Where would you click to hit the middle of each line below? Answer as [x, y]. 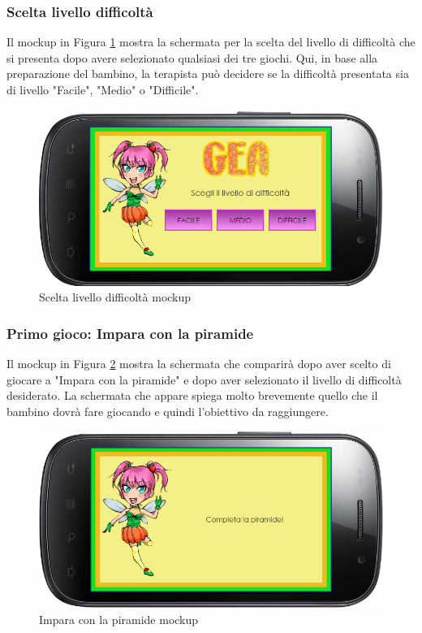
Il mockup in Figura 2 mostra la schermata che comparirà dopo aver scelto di [199, 364]
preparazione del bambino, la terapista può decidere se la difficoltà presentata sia [208, 74]
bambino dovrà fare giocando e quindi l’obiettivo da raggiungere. [168, 412]
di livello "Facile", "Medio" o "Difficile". [103, 89]
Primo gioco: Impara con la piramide [130, 333]
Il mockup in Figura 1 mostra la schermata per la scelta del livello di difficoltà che [211, 42]
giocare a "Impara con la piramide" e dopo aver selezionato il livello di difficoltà [204, 379]
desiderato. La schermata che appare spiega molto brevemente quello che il [192, 395]
